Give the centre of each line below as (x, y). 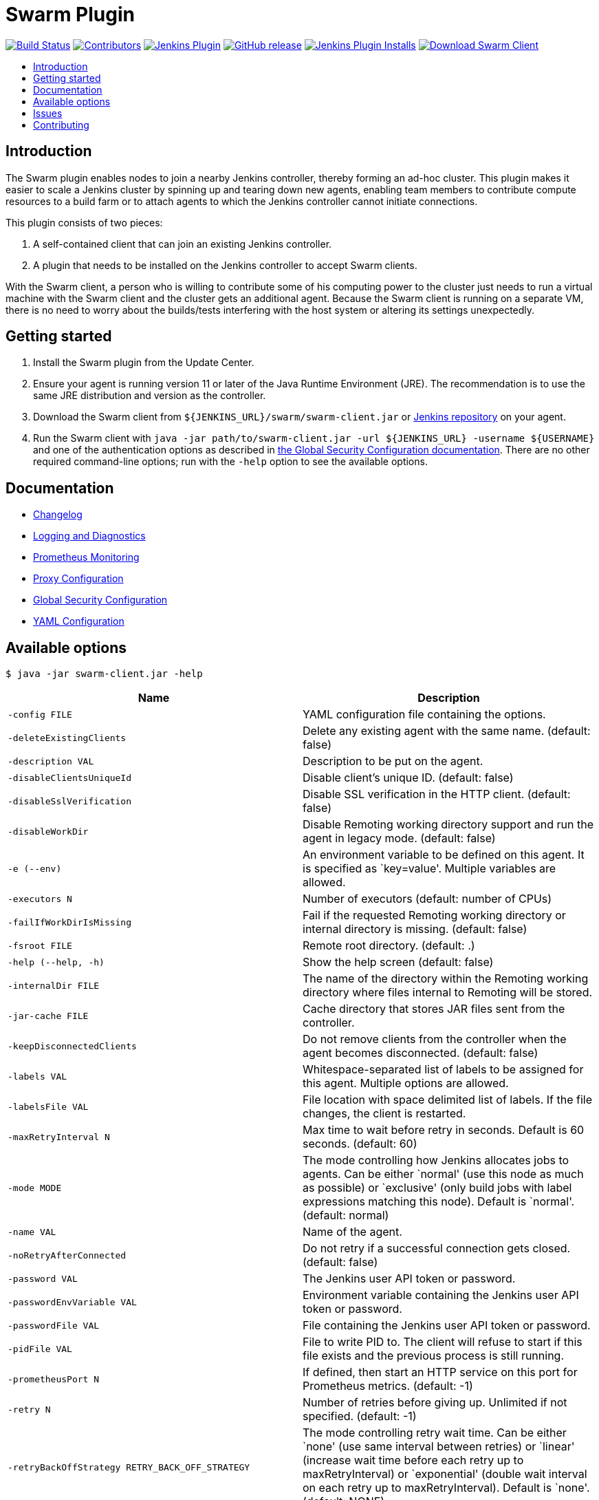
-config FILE (40, 714)
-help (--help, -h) (56, 962)
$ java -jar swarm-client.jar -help (104, 674)
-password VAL (43, 1278)
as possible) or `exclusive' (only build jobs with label (437, 1188)
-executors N (40, 899)
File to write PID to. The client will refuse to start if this (443, 1342)
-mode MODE (35, 1188)
